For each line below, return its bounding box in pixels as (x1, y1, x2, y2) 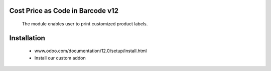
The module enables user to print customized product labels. (22, 21, 148, 27)
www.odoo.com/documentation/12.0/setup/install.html (34, 48, 147, 54)
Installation (9, 34, 45, 42)
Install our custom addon (34, 55, 86, 61)
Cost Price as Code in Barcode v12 (9, 6, 119, 15)
